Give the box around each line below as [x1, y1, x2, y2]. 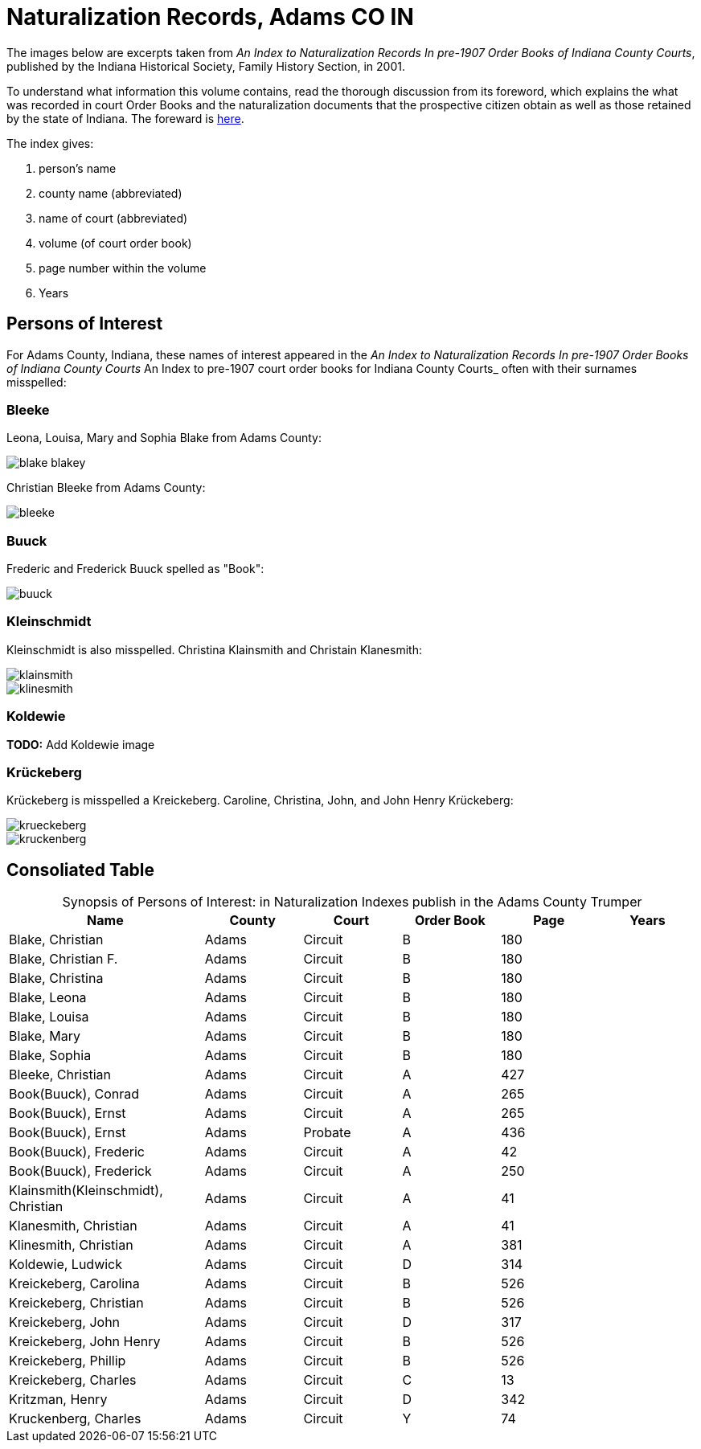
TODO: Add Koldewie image [6, 737, 155, 751]
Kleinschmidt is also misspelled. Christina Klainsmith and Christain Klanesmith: [6, 642, 422, 657]
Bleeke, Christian [9, 1066, 112, 1083]
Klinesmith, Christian [9, 1237, 133, 1254]
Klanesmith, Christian [9, 1218, 137, 1234]
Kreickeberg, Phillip [9, 1353, 126, 1369]
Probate [303, 1124, 351, 1141]
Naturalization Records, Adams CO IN [6, 3, 414, 31]
